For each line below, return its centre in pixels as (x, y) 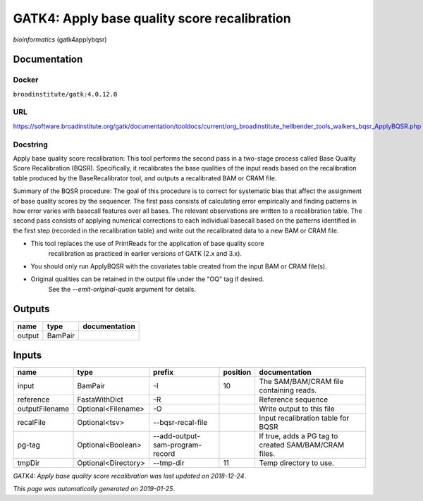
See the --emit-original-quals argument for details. (122, 289)
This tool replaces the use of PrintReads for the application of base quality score (147, 244)
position (237, 372)
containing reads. (288, 390)
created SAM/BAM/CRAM (302, 445)
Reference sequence (294, 400)
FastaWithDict (100, 400)
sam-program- (177, 445)
